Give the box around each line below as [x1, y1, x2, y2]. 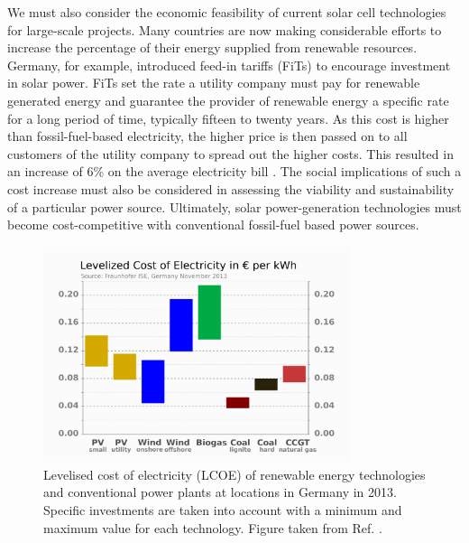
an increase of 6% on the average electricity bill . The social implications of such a [7, 162, 462, 181]
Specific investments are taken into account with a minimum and [43, 500, 402, 519]
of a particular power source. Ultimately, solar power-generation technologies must [7, 197, 462, 216]
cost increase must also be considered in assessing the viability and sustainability [7, 179, 455, 198]
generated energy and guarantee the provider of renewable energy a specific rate [7, 90, 449, 109]
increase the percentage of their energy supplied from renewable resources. [7, 38, 418, 57]
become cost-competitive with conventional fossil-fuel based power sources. [7, 215, 419, 234]
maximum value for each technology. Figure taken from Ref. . [43, 518, 382, 537]
